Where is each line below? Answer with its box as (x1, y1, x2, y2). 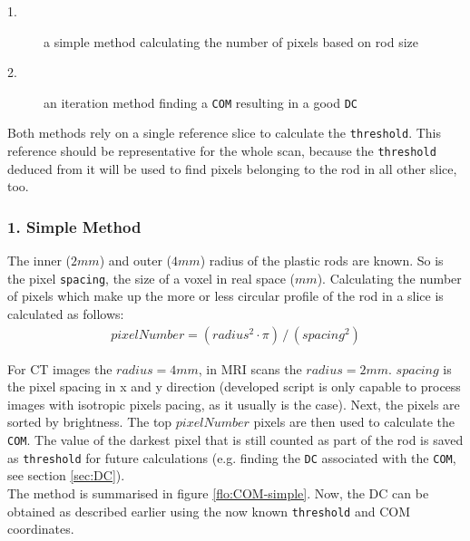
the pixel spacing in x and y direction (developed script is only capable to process (7, 377, 461, 396)
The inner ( (7, 251, 72, 270)
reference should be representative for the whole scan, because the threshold (7, 141, 436, 160)
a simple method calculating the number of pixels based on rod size (44, 32, 418, 51)
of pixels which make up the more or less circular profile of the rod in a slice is (7, 286, 444, 305)
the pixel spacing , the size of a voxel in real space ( (7, 268, 296, 287)
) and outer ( (99, 251, 172, 270)
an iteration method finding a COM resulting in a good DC (44, 92, 357, 111)
